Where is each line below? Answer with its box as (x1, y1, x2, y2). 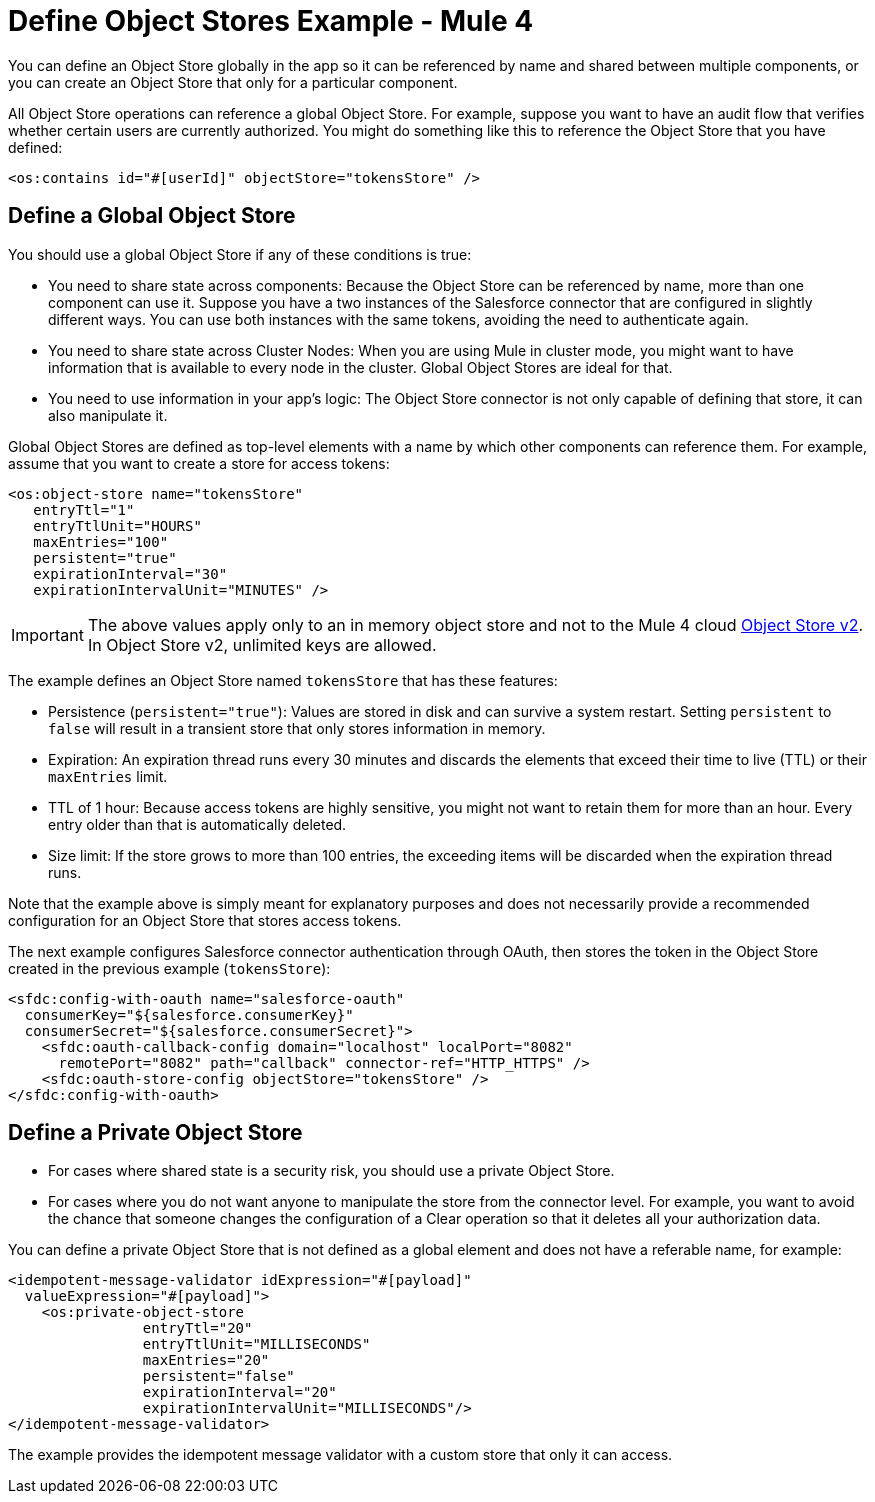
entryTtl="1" (33, 501, 135, 518)
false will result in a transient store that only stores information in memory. (48, 719, 546, 737)
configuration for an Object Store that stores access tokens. (8, 911, 402, 929)
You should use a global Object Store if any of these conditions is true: (8, 245, 472, 263)
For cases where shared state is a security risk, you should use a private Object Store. (48, 1162, 615, 1180)
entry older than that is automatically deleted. (48, 815, 347, 833)
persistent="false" (142, 1368, 295, 1385)
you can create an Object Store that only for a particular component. (8, 73, 458, 91)
